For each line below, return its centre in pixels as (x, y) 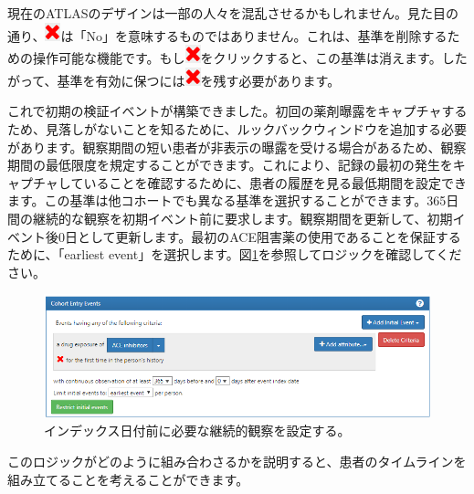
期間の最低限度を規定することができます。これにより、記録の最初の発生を (230, 165)
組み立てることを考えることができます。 (128, 479)
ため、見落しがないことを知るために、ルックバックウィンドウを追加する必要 (237, 128)
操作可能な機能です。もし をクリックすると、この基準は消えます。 (237, 58)
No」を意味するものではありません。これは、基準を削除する (267, 35)
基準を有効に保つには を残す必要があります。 (199, 80)
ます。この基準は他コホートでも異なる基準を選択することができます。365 (227, 200)
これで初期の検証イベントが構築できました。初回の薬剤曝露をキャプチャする (237, 111)
